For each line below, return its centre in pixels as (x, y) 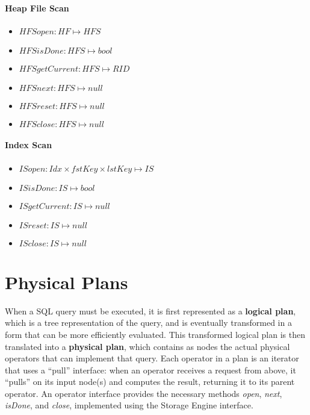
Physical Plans (67, 282)
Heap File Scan (37, 8)
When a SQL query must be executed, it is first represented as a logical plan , (150, 310)
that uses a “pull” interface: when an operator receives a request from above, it (150, 370)
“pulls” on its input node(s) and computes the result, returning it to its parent (150, 382)
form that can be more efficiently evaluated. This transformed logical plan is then (155, 334)
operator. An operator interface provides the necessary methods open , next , (144, 393)
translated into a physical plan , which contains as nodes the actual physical (147, 346)
